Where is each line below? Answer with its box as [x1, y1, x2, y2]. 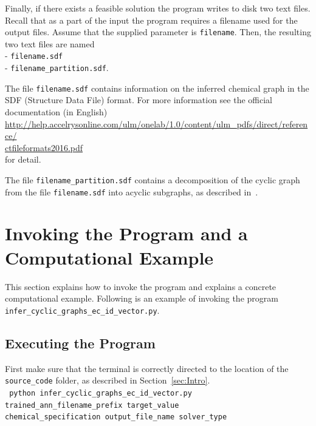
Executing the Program [5, 333, 156, 352]
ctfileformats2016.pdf [5, 141, 83, 154]
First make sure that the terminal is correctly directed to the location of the [5, 362, 289, 374]
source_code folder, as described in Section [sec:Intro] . [5, 374, 210, 387]
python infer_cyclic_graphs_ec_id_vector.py [9, 388, 192, 397]
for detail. [5, 153, 41, 166]
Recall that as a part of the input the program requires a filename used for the [5, 13, 298, 26]
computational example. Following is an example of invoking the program [5, 292, 278, 305]
